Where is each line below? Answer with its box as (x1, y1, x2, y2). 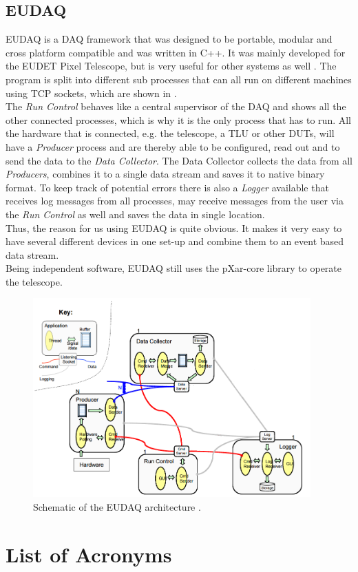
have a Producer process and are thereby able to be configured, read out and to (6, 139, 340, 153)
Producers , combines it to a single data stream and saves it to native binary (6, 167, 325, 181)
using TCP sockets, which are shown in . (6, 85, 177, 100)
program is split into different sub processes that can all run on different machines (6, 72, 352, 86)
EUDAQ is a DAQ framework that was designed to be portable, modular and (6, 32, 333, 46)
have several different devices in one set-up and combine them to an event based (6, 234, 344, 248)
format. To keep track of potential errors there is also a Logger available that (6, 180, 329, 194)
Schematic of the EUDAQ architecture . (33, 499, 201, 513)
